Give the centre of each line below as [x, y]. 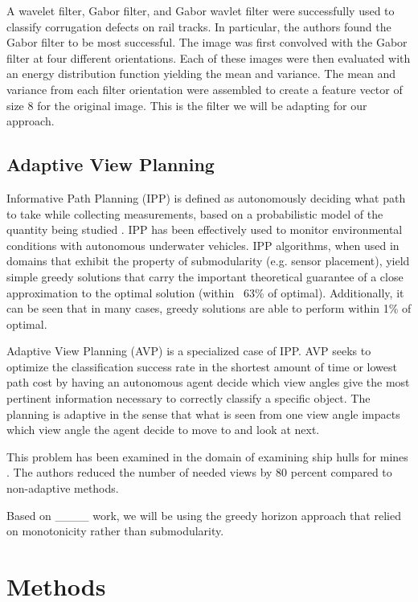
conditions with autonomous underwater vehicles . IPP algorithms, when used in [203, 245]
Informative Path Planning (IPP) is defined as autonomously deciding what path [206, 197]
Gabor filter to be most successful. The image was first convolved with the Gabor [207, 42]
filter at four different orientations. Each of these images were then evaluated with [209, 57]
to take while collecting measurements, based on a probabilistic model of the [195, 213]
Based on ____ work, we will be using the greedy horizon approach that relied [204, 515]
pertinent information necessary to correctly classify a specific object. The [189, 398]
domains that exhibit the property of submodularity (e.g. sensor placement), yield [208, 261]
